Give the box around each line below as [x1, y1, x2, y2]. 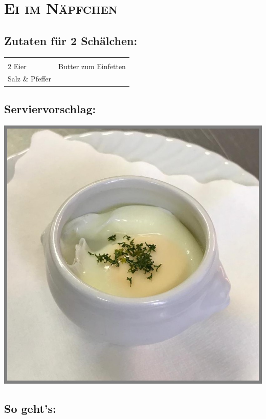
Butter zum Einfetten [58, 60, 126, 71]
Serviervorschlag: [4, 100, 96, 116]
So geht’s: [4, 400, 56, 416]
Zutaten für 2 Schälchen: [4, 32, 138, 48]
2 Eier [8, 60, 27, 71]
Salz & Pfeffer [8, 73, 52, 84]
